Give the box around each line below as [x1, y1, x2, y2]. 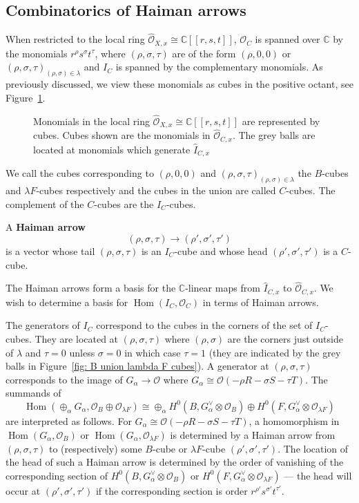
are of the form [172, 46, 236, 60]
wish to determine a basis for [6, 294, 128, 309]
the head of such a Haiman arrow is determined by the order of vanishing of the [6, 455, 344, 469]
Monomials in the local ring [33, 113, 150, 128]
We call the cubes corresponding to [6, 166, 154, 180]
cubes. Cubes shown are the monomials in [33, 128, 211, 142]
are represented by [242, 113, 320, 128]
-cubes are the [94, 196, 154, 211]
